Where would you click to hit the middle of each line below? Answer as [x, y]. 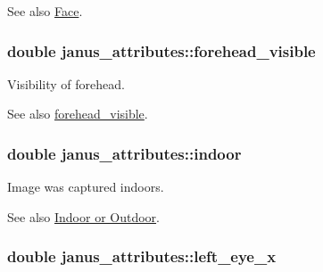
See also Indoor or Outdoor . [83, 216]
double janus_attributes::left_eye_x [142, 256]
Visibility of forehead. [66, 83]
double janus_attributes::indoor [124, 153]
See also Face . [45, 11]
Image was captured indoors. [86, 187]
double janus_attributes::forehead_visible [161, 50]
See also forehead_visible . [78, 114]
